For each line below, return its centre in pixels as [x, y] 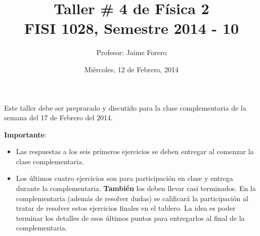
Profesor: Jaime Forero [132, 52]
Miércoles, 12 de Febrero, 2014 [132, 69]
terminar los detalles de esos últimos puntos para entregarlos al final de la [130, 218]
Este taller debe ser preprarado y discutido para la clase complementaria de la [125, 107]
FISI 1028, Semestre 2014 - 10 [132, 28]
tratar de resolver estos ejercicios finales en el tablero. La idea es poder [126, 208]
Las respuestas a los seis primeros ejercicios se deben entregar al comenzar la [135, 151]
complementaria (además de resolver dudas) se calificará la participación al [132, 198]
